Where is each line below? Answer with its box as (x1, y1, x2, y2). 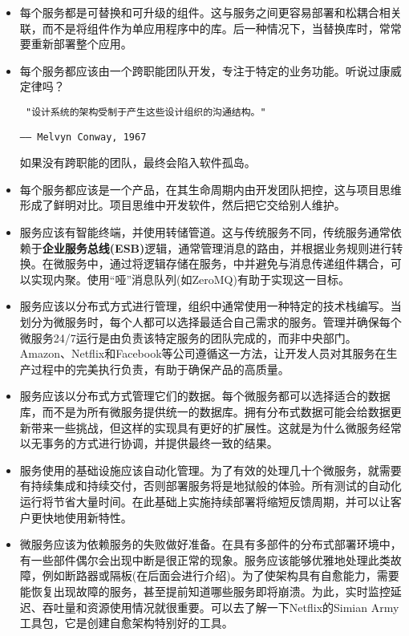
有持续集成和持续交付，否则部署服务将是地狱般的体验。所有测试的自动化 (19, 477, 402, 494)
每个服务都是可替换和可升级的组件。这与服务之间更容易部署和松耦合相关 (19, 4, 402, 20)
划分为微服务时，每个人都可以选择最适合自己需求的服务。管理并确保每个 (19, 314, 402, 330)
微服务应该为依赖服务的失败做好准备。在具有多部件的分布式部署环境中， (19, 536, 402, 553)
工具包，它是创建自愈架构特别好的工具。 (19, 614, 233, 631)
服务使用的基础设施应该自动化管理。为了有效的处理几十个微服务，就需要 (19, 461, 402, 478)
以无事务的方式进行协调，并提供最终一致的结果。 (19, 435, 278, 452)
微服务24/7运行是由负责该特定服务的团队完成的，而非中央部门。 (19, 329, 357, 346)
